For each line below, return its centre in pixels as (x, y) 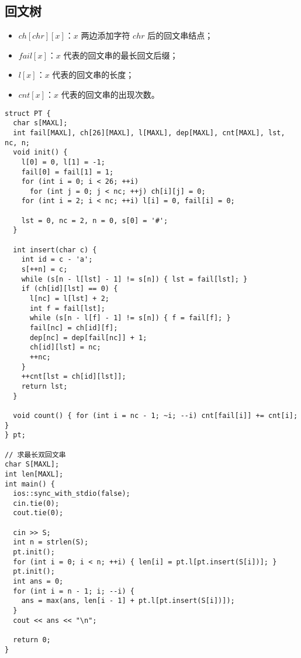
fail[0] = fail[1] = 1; (68, 172)
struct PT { (28, 113)
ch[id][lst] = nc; (65, 347)
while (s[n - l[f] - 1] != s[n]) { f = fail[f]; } (130, 318)
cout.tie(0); (38, 513)
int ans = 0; (38, 582)
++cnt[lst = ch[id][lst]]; (74, 377)
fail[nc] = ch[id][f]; (74, 328)
